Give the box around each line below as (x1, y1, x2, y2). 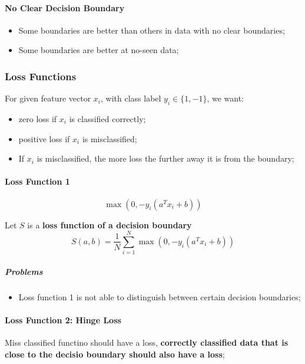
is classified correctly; (69, 113, 146, 124)
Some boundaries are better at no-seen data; (18, 44, 179, 56)
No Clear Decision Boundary (5, 1, 125, 14)
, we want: (207, 92, 244, 104)
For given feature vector (5, 92, 91, 104)
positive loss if (18, 132, 70, 145)
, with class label (101, 92, 161, 104)
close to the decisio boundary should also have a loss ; (5, 347, 225, 360)
